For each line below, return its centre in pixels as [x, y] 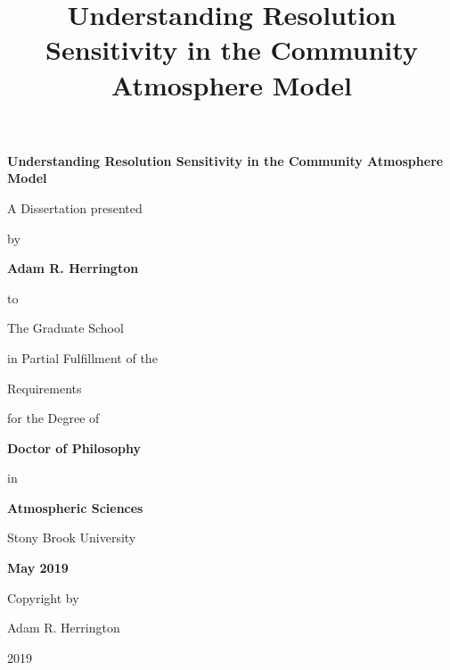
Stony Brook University [72, 538]
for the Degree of [53, 418]
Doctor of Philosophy [74, 447]
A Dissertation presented [75, 207]
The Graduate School [65, 328]
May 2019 [38, 568]
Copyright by [43, 597]
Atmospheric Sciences [75, 507]
